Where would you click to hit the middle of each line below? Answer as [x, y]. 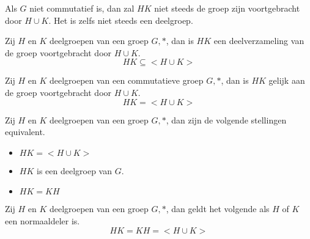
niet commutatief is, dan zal [82, 8]
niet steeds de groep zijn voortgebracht [227, 8]
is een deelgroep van [74, 170]
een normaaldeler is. [42, 220]
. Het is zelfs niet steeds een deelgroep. [121, 20]
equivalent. [25, 132]
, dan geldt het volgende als [218, 209]
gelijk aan [287, 80]
